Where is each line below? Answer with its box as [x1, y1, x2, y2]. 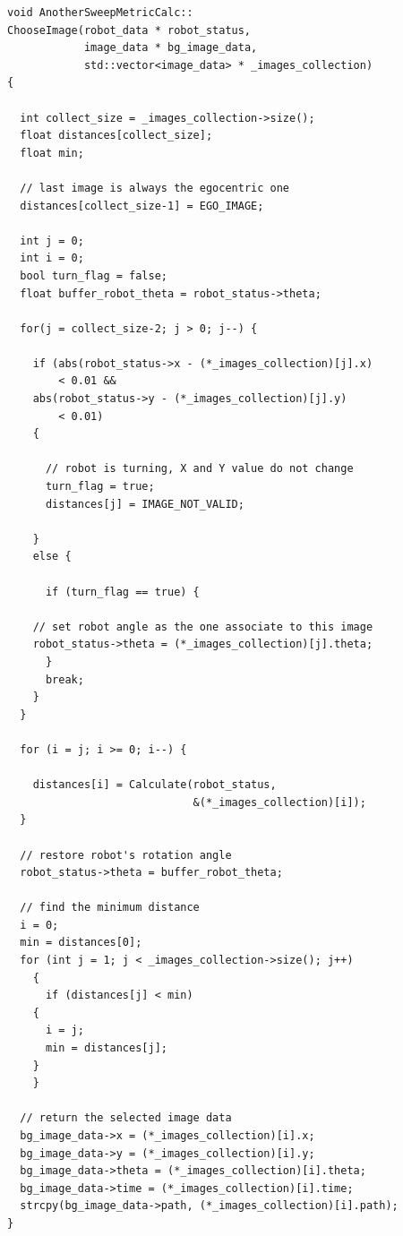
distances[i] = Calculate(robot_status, [32, 778, 277, 792]
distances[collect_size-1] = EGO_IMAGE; [20, 199, 264, 212]
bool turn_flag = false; [20, 269, 167, 282]
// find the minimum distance [20, 901, 200, 914]
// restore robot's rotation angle [20, 848, 232, 862]
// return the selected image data [20, 1112, 232, 1125]
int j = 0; [20, 234, 84, 247]
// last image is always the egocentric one [20, 181, 289, 194]
